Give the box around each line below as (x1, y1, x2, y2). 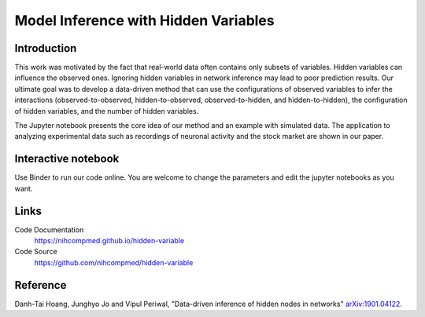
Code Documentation (14, 224, 84, 235)
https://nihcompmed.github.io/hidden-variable (34, 236, 185, 245)
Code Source (14, 247, 58, 257)
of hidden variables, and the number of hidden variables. (14, 106, 199, 115)
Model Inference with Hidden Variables (14, 12, 275, 29)
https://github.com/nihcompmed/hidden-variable (34, 257, 194, 267)
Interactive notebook (14, 152, 120, 166)
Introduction (14, 42, 77, 55)
